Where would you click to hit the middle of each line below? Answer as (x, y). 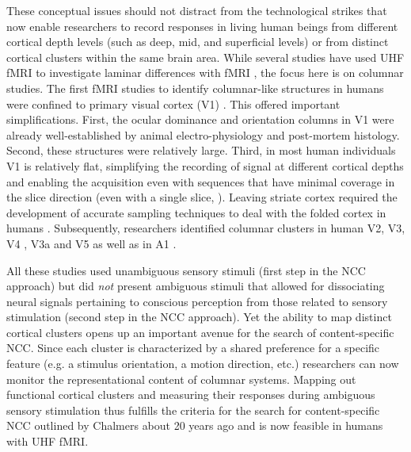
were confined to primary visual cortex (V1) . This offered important (173, 103)
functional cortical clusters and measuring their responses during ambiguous (191, 395)
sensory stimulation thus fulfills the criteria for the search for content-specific (193, 410)
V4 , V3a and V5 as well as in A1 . (91, 243)
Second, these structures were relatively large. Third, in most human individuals (201, 150)
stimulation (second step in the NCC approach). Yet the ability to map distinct (199, 317)
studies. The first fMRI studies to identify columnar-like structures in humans (195, 88)
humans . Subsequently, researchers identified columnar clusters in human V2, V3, (206, 228)
